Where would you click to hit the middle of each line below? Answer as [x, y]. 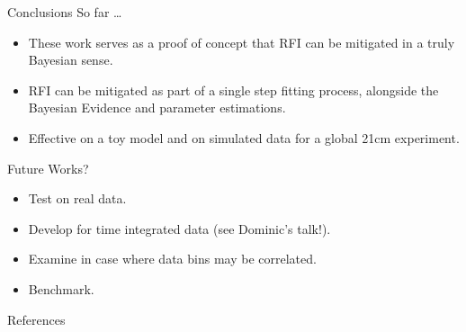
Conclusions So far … [65, 12]
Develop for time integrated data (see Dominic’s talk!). [179, 228]
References [36, 319]
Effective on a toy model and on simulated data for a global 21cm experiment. [244, 137]
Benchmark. [61, 288]
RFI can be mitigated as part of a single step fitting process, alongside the [233, 90]
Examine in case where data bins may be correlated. [172, 259]
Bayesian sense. [71, 60]
